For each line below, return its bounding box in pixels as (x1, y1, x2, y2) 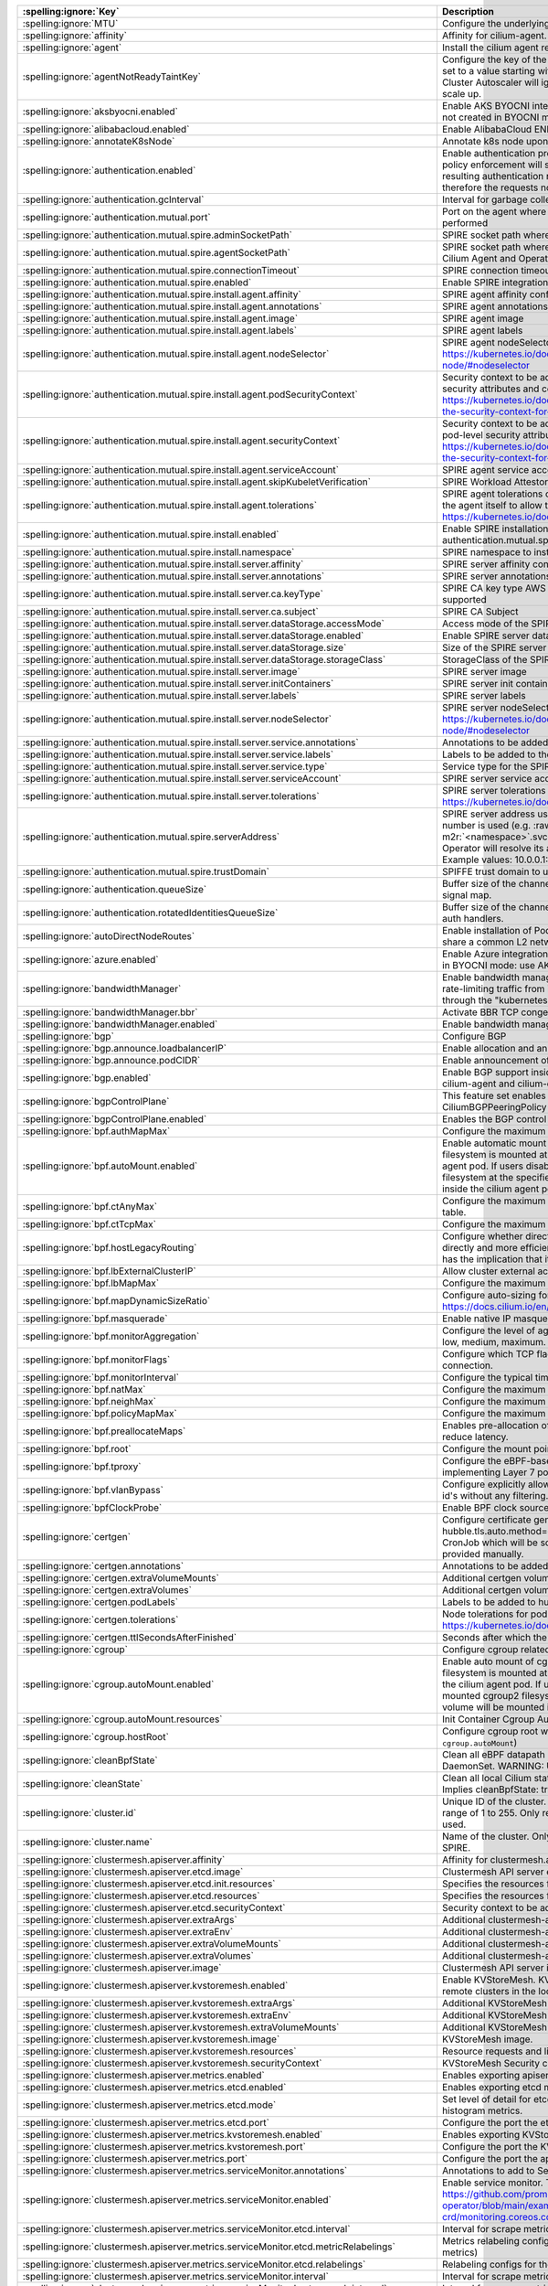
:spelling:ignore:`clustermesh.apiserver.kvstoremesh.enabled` (22, 1980, 289, 1992)
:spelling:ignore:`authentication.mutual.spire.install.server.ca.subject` (22, 605, 319, 617)
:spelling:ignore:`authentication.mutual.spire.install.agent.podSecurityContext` (22, 389, 358, 401)
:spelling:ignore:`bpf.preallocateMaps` (22, 1425, 186, 1437)
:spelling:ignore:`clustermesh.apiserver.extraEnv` (22, 1926, 234, 1938)
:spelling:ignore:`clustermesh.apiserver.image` (22, 1961, 222, 1974)
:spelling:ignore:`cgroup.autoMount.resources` (22, 1713, 223, 1725)
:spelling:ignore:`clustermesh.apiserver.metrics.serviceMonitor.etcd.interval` (22, 2223, 351, 2235)
